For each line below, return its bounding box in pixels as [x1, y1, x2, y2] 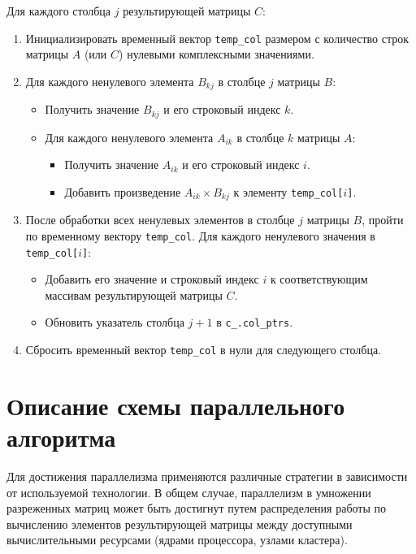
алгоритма [6, 421, 116, 454]
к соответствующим [270, 271, 368, 288]
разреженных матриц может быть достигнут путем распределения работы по [6, 500, 387, 517]
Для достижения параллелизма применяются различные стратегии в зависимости [6, 468, 408, 485]
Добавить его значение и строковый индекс [45, 271, 259, 288]
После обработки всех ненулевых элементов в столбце [25, 211, 295, 228]
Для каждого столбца [6, 2, 111, 19]
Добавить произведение [64, 183, 181, 200]
